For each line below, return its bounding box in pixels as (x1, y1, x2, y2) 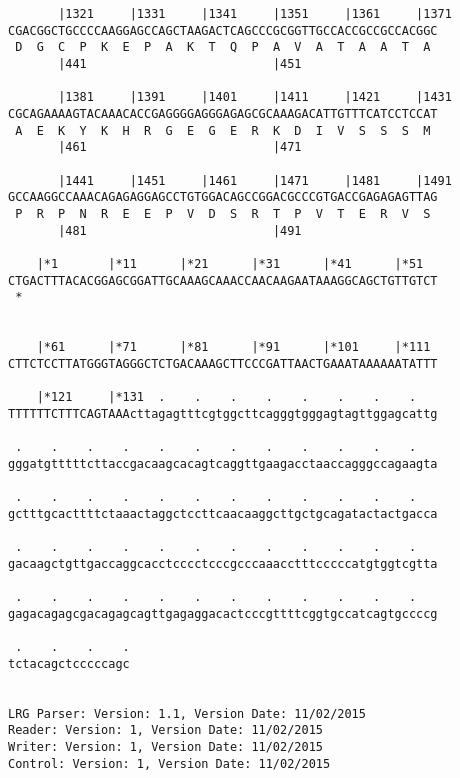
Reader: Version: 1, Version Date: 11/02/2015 (8, 723, 323, 738)
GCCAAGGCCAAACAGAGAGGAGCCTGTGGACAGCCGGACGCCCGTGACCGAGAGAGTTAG (8, 190, 438, 205)
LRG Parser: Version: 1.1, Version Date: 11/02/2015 (8, 706, 366, 721)
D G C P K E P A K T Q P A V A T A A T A (15, 40, 431, 55)
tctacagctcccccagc (8, 656, 130, 671)
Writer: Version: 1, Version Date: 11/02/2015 (8, 739, 323, 754)
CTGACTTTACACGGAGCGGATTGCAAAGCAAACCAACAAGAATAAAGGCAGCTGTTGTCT (8, 273, 438, 288)
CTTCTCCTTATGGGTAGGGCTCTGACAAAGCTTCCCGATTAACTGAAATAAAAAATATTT (8, 356, 438, 371)
